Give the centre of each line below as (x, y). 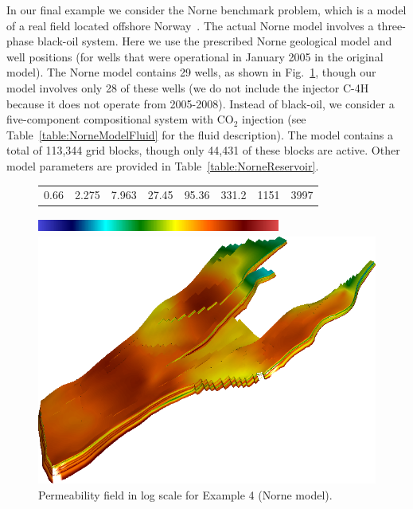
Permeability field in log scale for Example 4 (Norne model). (185, 494)
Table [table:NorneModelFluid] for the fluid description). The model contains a (200, 134)
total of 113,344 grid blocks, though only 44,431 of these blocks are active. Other (203, 150)
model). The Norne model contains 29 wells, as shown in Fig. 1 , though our (191, 72)
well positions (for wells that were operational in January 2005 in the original (195, 56)
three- (392, 25)
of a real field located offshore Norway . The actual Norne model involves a (190, 25)
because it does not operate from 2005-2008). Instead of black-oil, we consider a (201, 103)
